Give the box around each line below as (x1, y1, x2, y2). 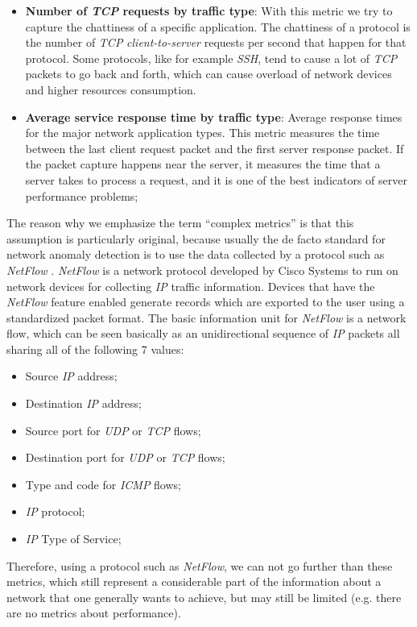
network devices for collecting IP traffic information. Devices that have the (6, 277, 375, 294)
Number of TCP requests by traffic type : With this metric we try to (25, 2, 393, 19)
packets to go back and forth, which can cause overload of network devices (25, 65, 392, 82)
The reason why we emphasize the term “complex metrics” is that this (6, 214, 354, 231)
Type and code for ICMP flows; (25, 475, 181, 492)
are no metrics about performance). (6, 604, 181, 621)
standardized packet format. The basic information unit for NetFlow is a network (6, 309, 407, 326)
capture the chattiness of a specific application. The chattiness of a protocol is (25, 18, 411, 35)
